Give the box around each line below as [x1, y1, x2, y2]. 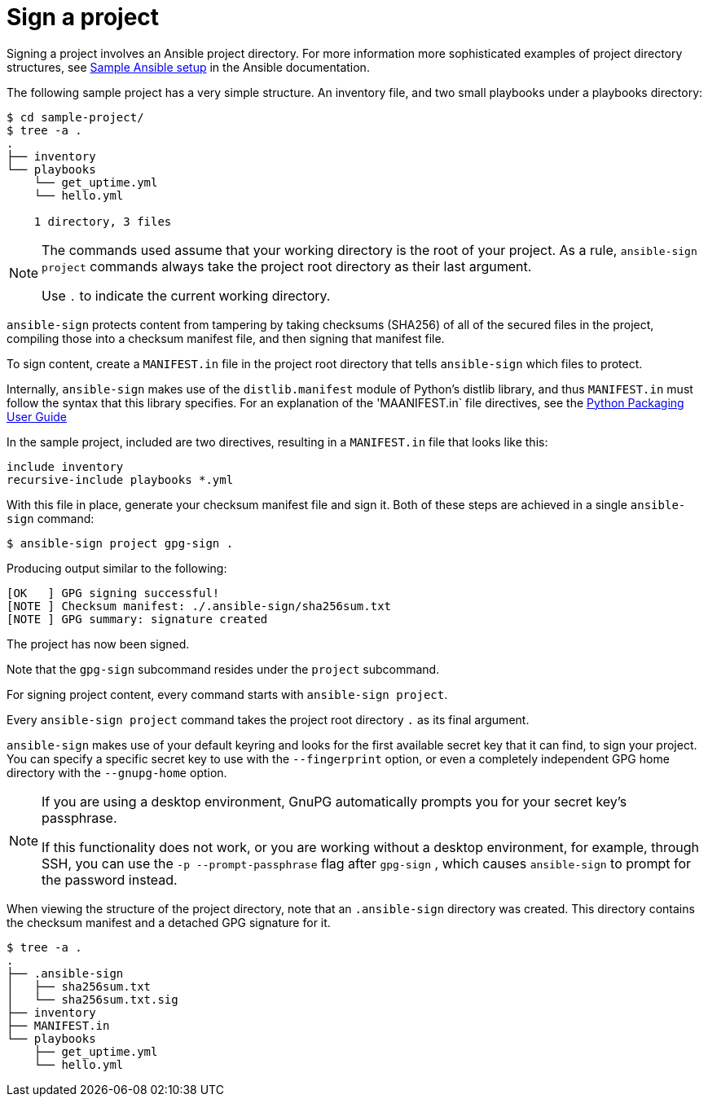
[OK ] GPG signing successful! [7, 586, 220, 600]
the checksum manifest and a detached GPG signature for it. [7, 915, 331, 929]
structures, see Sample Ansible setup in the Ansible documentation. [7, 59, 370, 74]
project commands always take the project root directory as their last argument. [42, 257, 532, 275]
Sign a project [7, 3, 160, 31]
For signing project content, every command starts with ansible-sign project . [7, 687, 448, 701]
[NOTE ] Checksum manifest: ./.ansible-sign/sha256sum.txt [7, 599, 392, 613]
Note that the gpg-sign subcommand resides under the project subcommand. [7, 661, 440, 676]
